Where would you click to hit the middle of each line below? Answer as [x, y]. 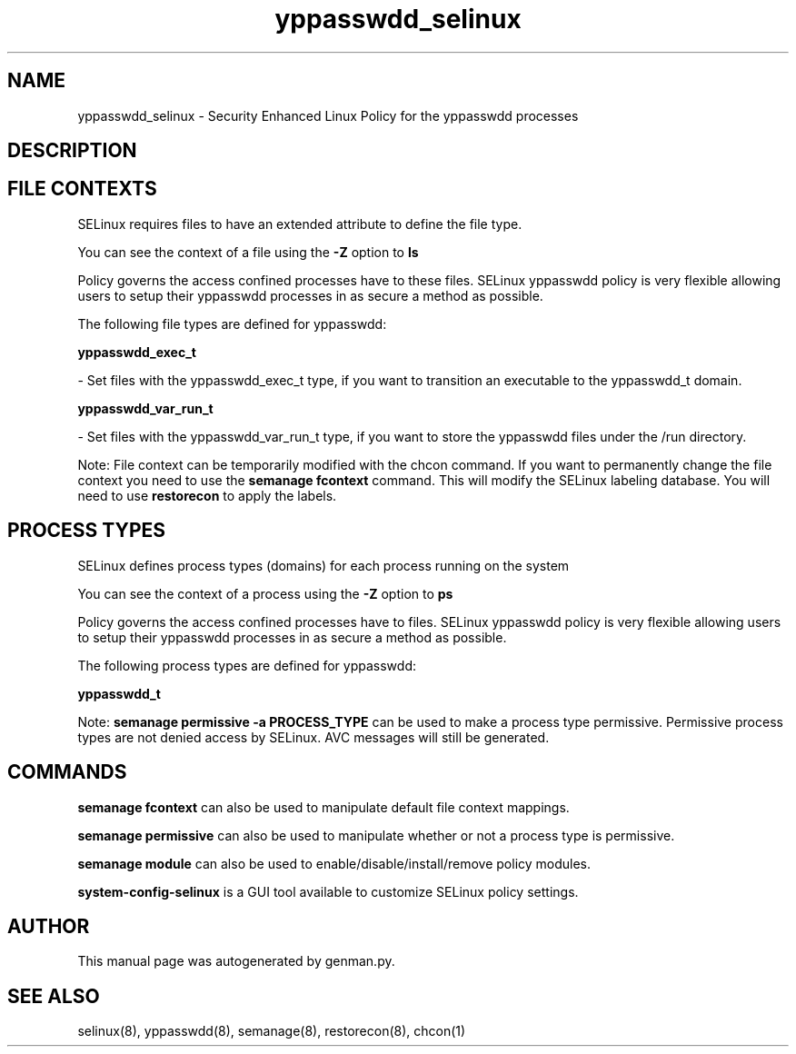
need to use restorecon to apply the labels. [207, 495]
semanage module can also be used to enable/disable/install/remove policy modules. [334, 863]
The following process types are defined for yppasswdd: [247, 665]
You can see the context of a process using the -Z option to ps [265, 593]
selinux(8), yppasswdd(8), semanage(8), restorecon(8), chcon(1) [272, 1031]
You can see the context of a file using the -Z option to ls [248, 252]
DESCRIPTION [72, 151]
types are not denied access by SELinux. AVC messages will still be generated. [313, 737]
